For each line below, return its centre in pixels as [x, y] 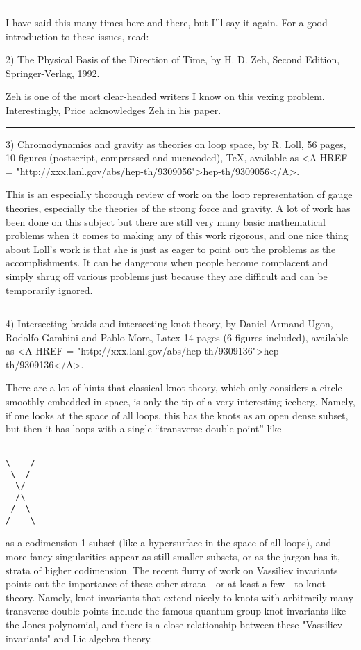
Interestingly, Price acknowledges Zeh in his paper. [114, 109]
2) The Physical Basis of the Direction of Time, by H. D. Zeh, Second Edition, [173, 59]
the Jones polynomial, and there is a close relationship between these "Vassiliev [174, 624]
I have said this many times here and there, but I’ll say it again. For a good [167, 22]
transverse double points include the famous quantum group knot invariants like [176, 611]
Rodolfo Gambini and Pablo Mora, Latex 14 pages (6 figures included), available [177, 337]
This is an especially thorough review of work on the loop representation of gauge [179, 194]
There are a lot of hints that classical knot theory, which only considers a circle [174, 388]
